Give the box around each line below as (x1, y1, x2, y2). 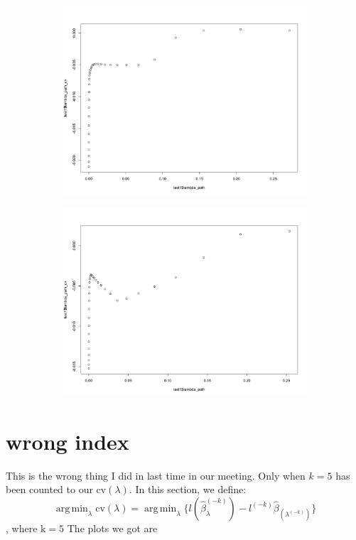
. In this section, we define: (129, 482, 247, 497)
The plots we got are (67, 521, 158, 536)
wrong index (6, 426, 129, 455)
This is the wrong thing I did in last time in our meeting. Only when (6, 468, 306, 482)
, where (6, 521, 38, 536)
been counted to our (6, 482, 93, 497)
